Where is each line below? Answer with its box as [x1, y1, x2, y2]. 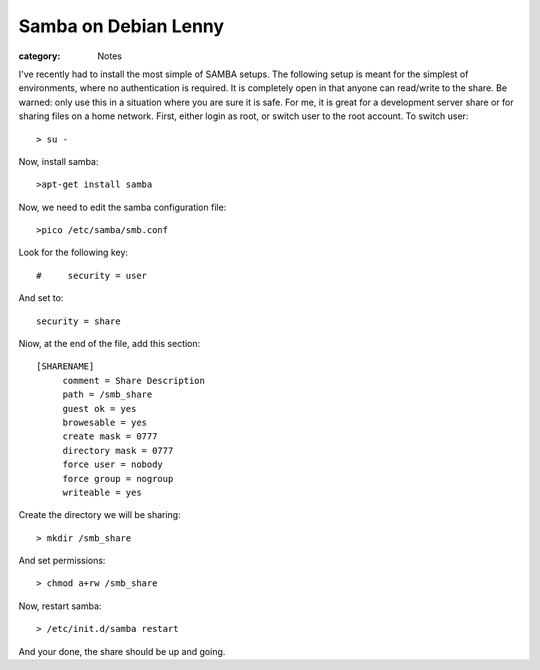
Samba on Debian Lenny [18, 15, 225, 37]
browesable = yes [62, 416, 148, 428]
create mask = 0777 [62, 431, 158, 442]
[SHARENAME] [36, 361, 95, 372]
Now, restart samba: [18, 600, 102, 612]
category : [18, 50, 61, 62]
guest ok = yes [62, 403, 137, 414]
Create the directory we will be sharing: [18, 509, 181, 521]
